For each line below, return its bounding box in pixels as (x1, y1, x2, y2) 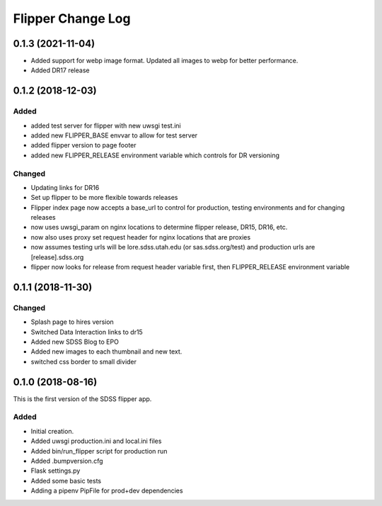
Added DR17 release (30, 66, 90, 74)
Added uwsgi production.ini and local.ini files (30, 437, 162, 446)
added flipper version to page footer (30, 141, 137, 150)
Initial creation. (30, 427, 74, 435)
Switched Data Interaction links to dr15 (30, 327, 143, 336)
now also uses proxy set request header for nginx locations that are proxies (30, 232, 251, 241)
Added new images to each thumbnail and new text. (30, 347, 183, 356)
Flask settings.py (30, 466, 81, 475)
